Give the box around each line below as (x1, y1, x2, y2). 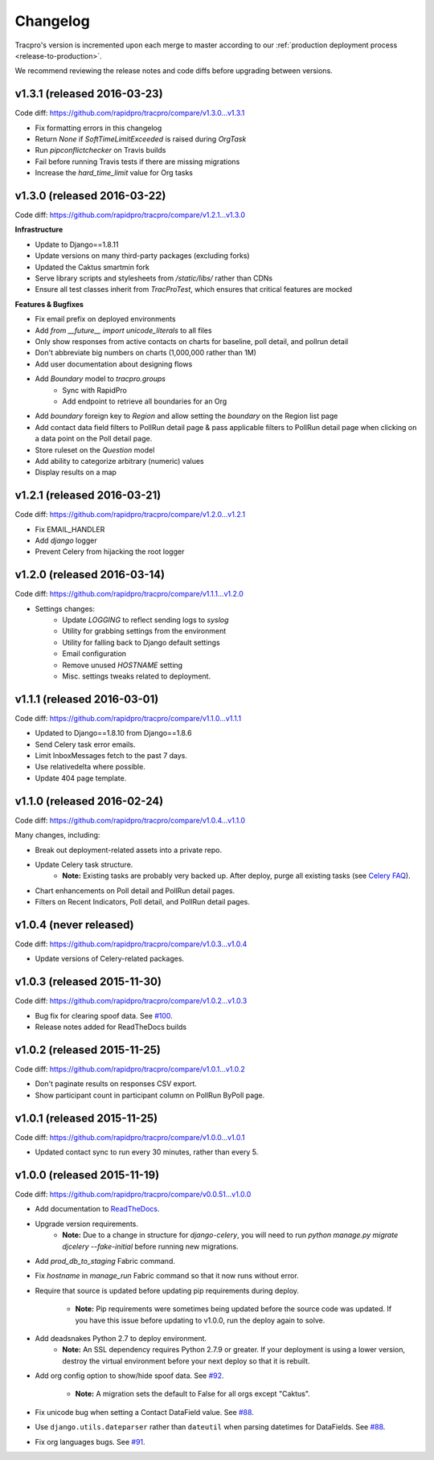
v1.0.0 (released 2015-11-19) (14, 1168, 160, 1182)
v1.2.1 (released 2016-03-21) (14, 489, 162, 502)
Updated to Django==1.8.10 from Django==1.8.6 (35, 728, 192, 738)
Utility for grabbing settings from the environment (62, 626, 227, 636)
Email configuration (62, 649, 127, 658)
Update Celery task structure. (35, 859, 133, 869)
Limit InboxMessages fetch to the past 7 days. (35, 751, 188, 761)
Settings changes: (35, 604, 96, 613)
